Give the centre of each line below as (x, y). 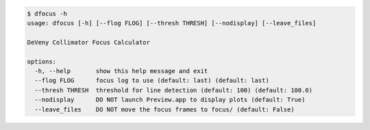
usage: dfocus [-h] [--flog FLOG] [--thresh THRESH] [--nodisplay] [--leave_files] (172, 23)
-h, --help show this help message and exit (121, 71)
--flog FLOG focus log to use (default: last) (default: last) (152, 81)
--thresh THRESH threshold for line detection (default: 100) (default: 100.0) (174, 90)
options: (42, 61)
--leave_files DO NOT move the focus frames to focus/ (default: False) (164, 109)
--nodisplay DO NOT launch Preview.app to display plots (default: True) (170, 100)
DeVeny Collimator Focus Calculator (89, 42)
